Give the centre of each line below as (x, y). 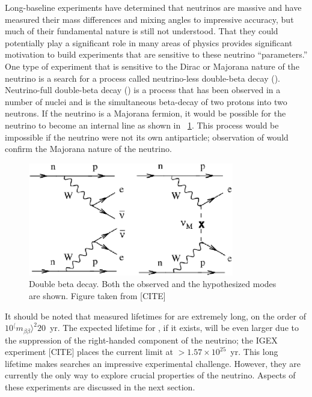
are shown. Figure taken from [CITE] (97, 296)
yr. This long (254, 352)
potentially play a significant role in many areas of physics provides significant (149, 42)
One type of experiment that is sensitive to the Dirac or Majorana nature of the (152, 66)
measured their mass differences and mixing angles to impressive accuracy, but (149, 19)
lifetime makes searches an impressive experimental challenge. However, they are (153, 363)
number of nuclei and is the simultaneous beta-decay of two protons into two (146, 101)
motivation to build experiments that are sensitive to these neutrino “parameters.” (156, 54)
